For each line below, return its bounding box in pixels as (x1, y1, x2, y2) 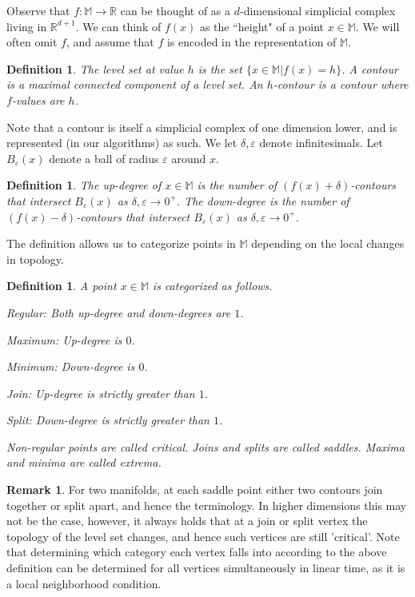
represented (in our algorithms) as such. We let (6, 134, 237, 151)
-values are (11, 91, 65, 108)
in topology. (6, 250, 64, 267)
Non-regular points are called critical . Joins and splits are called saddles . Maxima (6, 438, 405, 455)
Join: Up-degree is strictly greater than (6, 384, 195, 401)
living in (6, 18, 47, 34)
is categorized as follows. (152, 277, 273, 294)
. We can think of (75, 18, 162, 34)
